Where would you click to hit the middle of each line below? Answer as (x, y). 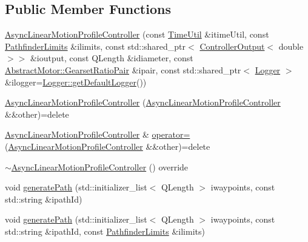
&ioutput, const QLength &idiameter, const (112, 58)
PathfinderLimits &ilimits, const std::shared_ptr (95, 46)
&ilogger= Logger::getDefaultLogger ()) (76, 82)
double (291, 46)
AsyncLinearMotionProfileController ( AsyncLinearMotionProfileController (143, 102)
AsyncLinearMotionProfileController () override (100, 166)
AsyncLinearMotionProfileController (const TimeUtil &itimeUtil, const (137, 34)
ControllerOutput (232, 46)
